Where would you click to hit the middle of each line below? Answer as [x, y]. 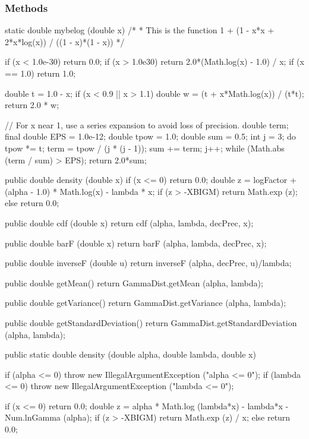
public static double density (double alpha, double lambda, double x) [130, 354]
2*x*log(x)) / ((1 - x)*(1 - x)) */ [65, 41]
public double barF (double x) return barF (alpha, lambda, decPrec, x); [136, 243]
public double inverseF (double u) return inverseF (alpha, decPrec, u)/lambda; [148, 263]
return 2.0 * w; [32, 105]
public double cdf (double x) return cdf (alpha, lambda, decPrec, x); [129, 222]
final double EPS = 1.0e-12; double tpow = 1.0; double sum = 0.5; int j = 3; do [150, 136]
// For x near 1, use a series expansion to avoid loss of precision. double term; [147, 124]
